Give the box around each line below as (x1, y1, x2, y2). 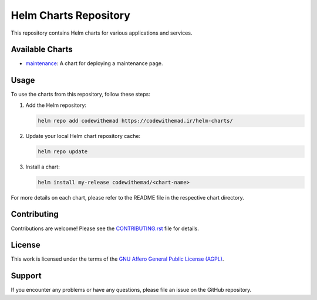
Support (11, 271, 42, 281)
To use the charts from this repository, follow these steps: (11, 91, 151, 98)
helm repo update (38, 148, 88, 155)
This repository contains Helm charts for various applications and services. (11, 29, 193, 36)
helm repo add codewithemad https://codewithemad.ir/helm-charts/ (38, 117, 233, 124)
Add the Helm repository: (25, 102, 87, 109)
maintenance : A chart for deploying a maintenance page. (25, 60, 163, 67)
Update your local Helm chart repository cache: (25, 132, 141, 139)
